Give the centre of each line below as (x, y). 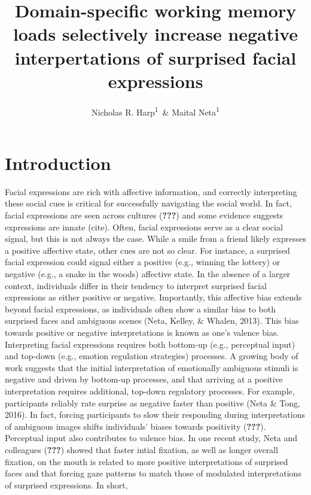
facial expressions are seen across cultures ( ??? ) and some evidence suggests (144, 215)
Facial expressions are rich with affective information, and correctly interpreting (151, 191)
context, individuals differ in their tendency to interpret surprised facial (136, 285)
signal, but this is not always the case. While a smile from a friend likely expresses (155, 239)
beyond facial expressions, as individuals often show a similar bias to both (140, 309)
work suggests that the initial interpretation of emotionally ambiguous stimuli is (152, 367)
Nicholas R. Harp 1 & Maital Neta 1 (155, 111)
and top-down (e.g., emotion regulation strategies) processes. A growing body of (152, 356)
